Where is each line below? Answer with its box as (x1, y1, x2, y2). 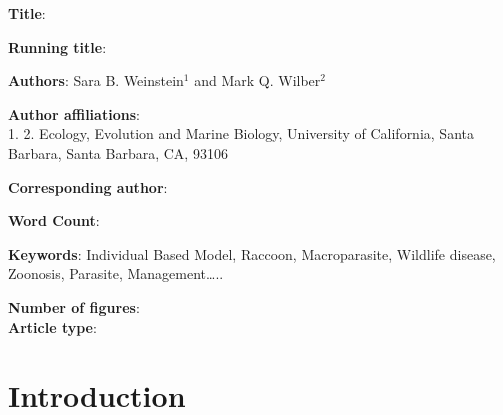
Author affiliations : (8, 103, 140, 124)
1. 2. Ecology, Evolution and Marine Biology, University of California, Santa (8, 123, 474, 144)
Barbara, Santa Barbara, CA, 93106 (8, 142, 228, 163)
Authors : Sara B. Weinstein (8, 70, 184, 91)
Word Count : (8, 210, 100, 231)
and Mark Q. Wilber (194, 70, 321, 91)
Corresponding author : (8, 176, 168, 197)
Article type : (8, 316, 97, 337)
